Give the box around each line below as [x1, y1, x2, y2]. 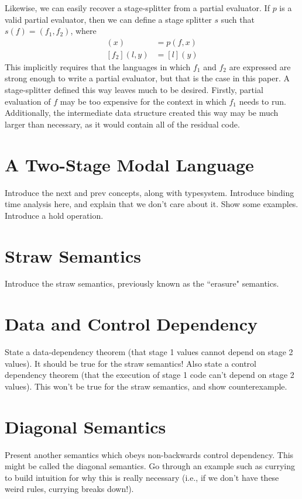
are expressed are [229, 60, 291, 73]
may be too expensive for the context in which [60, 95, 227, 107]
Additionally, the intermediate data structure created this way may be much [5, 106, 279, 119]
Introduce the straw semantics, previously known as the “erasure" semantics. [5, 277, 279, 290]
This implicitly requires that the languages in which [5, 60, 191, 73]
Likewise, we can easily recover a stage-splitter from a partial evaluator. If [5, 2, 270, 13]
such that [221, 13, 255, 25]
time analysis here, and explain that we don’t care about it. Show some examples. [5, 198, 298, 210]
